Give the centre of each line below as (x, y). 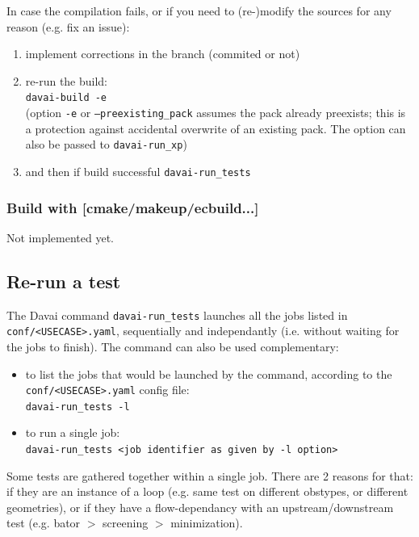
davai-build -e (66, 98)
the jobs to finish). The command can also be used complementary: (173, 346)
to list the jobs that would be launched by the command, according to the (209, 373)
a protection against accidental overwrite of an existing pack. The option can (216, 128)
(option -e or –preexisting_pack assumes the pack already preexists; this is (216, 113)
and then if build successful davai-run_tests (138, 171)
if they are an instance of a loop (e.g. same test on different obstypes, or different (207, 491)
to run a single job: (73, 432)
